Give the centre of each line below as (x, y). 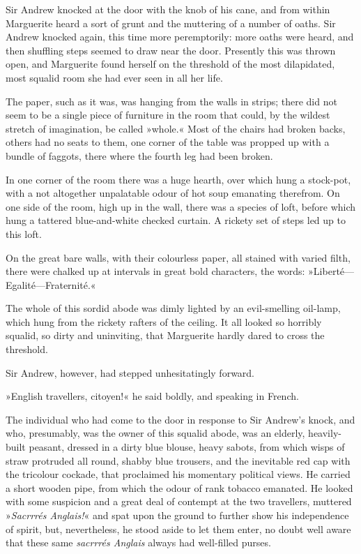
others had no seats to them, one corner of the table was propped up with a (168, 142)
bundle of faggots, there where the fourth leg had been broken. (139, 155)
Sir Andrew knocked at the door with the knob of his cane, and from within (168, 9)
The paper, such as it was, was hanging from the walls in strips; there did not (171, 101)
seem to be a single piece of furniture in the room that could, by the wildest (168, 115)
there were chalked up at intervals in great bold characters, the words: (155, 271)
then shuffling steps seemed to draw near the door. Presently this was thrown (171, 50)
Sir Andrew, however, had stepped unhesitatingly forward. (130, 372)
